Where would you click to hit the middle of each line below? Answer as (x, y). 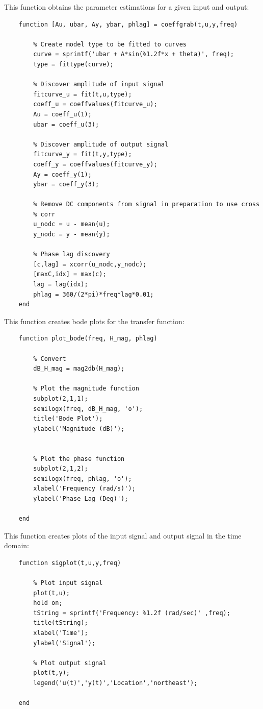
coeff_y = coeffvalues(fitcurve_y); (95, 164)
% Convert (50, 359)
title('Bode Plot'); (68, 419)
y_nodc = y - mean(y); (72, 235)
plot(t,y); (51, 673)
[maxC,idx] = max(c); (70, 274)
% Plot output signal (70, 663)
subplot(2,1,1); (61, 398)
